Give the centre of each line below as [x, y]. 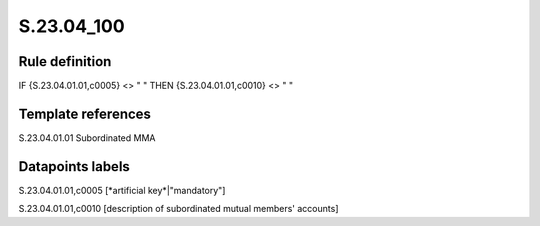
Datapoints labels [74, 166]
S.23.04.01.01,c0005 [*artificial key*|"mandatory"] [122, 190]
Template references [85, 113]
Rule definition [65, 61]
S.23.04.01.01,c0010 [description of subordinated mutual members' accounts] [178, 209]
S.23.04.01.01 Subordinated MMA [87, 137]
